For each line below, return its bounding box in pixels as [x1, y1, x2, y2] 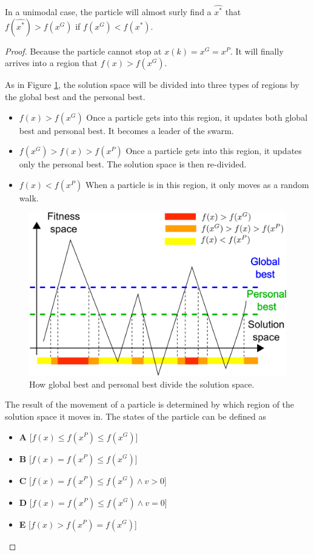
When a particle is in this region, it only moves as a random [85, 178, 309, 190]
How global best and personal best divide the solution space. [29, 377, 255, 390]
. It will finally [230, 44, 284, 57]
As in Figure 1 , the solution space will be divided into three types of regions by [5, 78, 299, 91]
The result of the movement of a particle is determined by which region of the [5, 398, 295, 411]
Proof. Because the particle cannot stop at [5, 44, 162, 57]
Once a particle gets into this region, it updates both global [86, 110, 308, 123]
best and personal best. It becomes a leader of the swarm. [19, 124, 234, 136]
